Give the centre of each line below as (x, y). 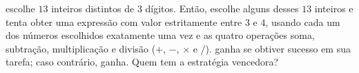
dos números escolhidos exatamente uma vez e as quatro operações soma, (160, 35)
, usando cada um (303, 21)
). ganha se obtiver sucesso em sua (278, 48)
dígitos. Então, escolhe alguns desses (222, 8)
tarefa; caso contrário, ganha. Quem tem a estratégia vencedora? (142, 62)
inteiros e (334, 8)
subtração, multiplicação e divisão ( (81, 48)
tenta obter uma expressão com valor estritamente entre (124, 21)
